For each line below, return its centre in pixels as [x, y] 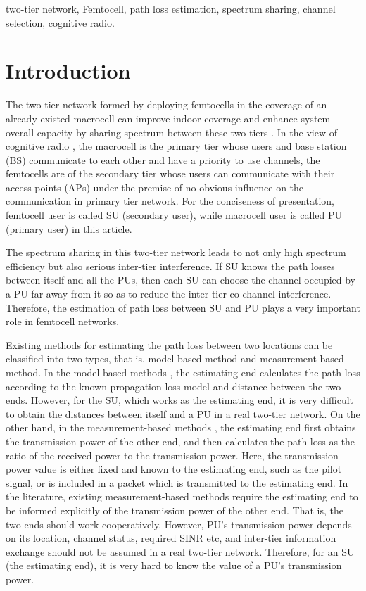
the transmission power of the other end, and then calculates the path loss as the [181, 441]
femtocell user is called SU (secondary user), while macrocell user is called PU [174, 215]
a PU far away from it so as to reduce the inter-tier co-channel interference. [169, 294]
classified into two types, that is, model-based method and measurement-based [175, 358]
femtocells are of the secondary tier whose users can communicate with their [170, 173]
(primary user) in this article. [69, 228]
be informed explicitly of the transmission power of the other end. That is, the [175, 510]
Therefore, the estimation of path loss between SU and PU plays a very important [183, 307]
